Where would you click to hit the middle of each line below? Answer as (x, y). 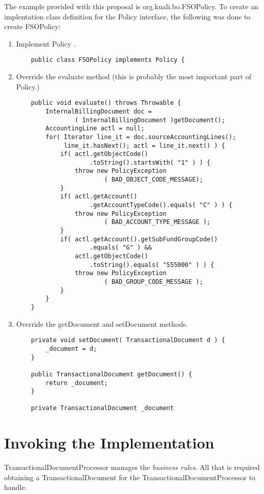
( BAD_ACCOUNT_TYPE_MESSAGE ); (157, 222)
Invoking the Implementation (109, 443)
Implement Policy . (46, 43)
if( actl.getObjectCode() (104, 154)
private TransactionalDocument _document (102, 408)
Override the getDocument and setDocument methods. (102, 323)
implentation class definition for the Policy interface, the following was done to (127, 16)
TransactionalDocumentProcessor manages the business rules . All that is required (132, 467)
